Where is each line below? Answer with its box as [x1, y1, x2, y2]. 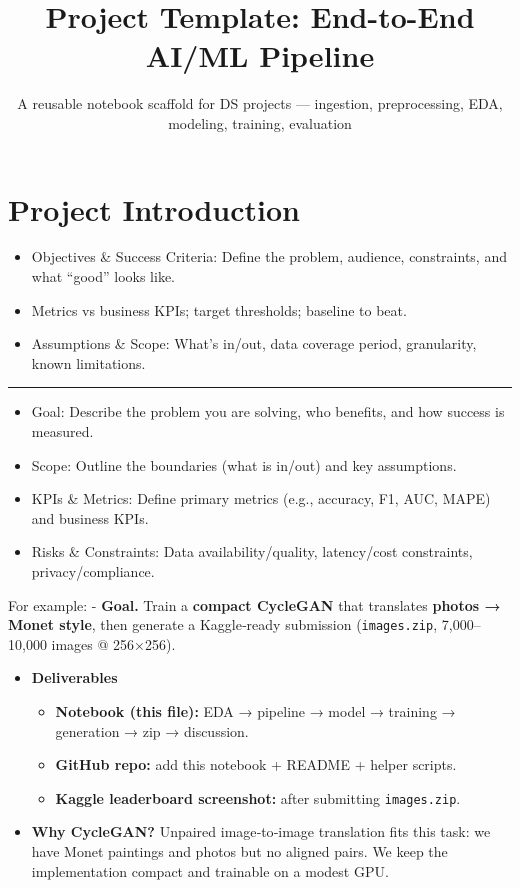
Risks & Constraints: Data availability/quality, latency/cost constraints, [31, 541, 473, 562]
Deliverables [31, 667, 118, 688]
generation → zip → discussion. [55, 720, 249, 741]
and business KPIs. [31, 507, 149, 528]
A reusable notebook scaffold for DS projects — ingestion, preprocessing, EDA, [17, 93, 503, 114]
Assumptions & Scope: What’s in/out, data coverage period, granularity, [31, 333, 477, 354]
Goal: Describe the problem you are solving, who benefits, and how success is [31, 401, 505, 422]
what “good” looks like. [31, 266, 175, 287]
